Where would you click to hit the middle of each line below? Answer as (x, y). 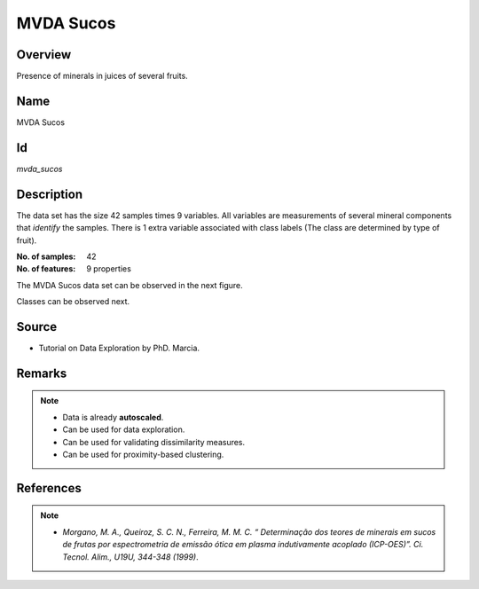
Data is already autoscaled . (113, 417)
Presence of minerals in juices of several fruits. (102, 76)
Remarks (42, 373)
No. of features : (46, 269)
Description (50, 194)
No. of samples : (46, 256)
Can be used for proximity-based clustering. (143, 454)
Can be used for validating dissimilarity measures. (154, 442)
